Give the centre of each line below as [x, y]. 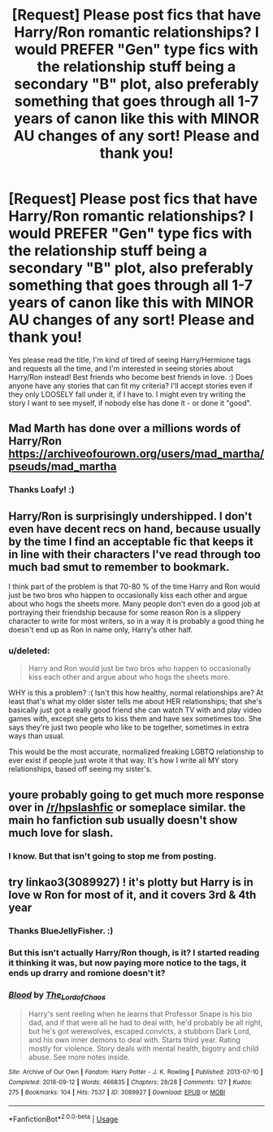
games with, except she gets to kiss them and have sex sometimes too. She [135, 719]
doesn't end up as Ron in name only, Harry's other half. [101, 630]
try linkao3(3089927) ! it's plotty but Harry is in [131, 883]
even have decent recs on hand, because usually [135, 529]
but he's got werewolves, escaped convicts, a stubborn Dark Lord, [140, 1031]
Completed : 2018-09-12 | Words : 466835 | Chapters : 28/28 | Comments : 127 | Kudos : [130, 1082]
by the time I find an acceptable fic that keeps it [131, 541]
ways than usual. [37, 736]
